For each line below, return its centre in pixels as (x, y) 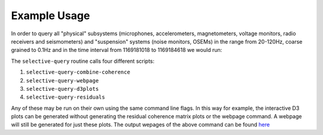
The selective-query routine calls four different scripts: (83, 61)
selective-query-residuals (65, 97)
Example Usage (51, 16)
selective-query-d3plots (62, 89)
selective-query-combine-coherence (78, 72)
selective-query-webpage (62, 80)
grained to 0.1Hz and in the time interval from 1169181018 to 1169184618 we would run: (117, 50)
